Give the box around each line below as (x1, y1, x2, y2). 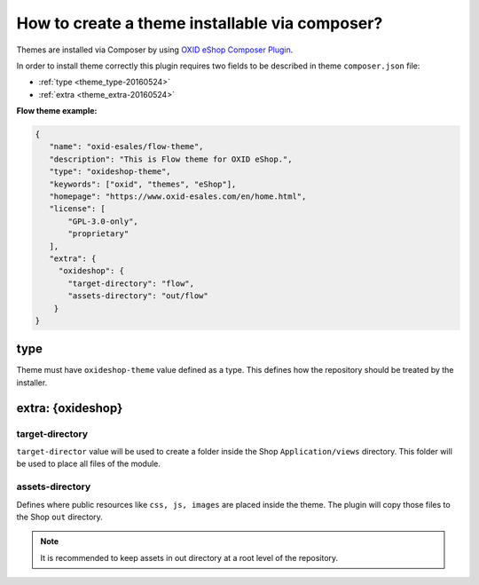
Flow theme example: (16, 106, 98, 116)
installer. (16, 377, 48, 388)
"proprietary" (67, 229, 130, 239)
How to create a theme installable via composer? (16, 13, 383, 33)
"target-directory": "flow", (67, 278, 195, 289)
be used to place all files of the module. (16, 458, 161, 470)
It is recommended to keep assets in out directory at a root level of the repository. (40, 552, 339, 563)
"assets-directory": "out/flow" (67, 291, 208, 301)
